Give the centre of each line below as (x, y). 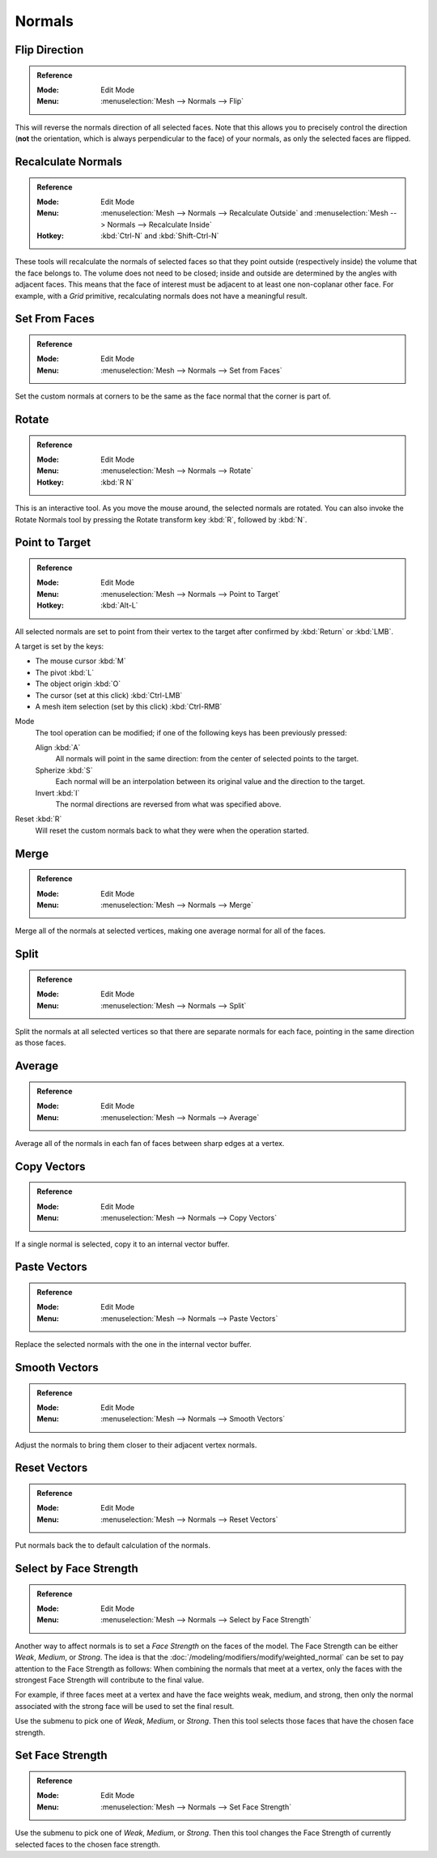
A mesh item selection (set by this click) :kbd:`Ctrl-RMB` (129, 706)
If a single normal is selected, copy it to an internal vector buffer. (122, 1244)
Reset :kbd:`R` (38, 819)
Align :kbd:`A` (58, 748)
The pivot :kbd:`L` (65, 672)
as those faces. (40, 1043)
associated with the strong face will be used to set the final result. (125, 1706)
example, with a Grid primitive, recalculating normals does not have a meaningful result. (161, 296)
